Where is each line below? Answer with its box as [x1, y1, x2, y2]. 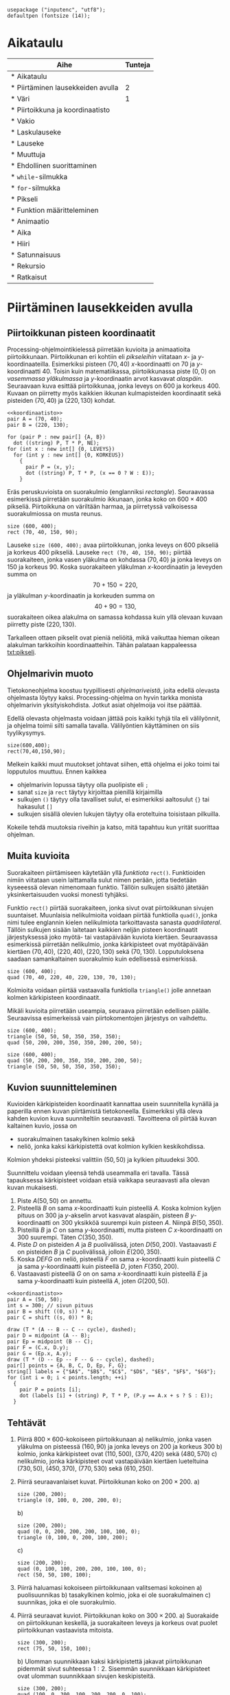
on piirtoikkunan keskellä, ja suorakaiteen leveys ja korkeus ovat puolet [16, 1619, 218, 1627]
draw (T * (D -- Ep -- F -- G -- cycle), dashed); [7, 1356, 155, 1364]
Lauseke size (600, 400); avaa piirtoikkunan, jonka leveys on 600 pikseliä [7, 541, 218, 549]
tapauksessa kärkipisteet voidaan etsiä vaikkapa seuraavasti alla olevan [7, 1176, 210, 1184]
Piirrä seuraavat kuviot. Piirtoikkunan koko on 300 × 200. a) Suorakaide [16, 1611, 219, 1620]
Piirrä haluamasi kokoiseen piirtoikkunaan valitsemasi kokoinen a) [16, 1584, 203, 1592]
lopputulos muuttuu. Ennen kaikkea [7, 767, 107, 775]
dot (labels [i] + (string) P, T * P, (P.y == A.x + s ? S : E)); [19, 1392, 214, 1399]
